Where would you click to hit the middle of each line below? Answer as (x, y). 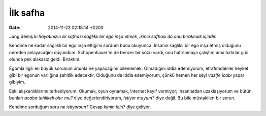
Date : (15, 28)
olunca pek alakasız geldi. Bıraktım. (45, 59)
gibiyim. (17, 82)
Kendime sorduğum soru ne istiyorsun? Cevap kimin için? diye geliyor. (80, 107)
